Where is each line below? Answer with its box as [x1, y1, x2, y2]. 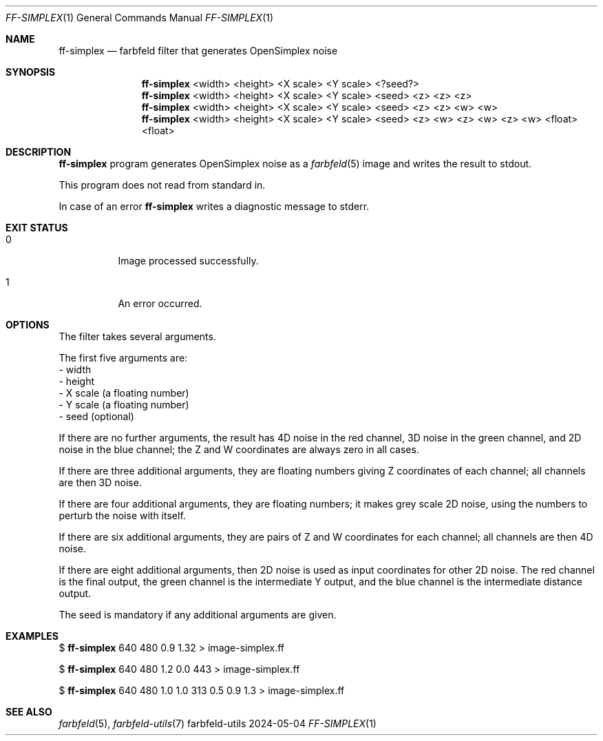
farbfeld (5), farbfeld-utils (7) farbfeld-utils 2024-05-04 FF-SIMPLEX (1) [59, 718, 377, 729]
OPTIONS [6, 319, 50, 331]
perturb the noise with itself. [59, 510, 186, 521]
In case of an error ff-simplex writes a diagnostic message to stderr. [59, 200, 370, 212]
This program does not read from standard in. [59, 179, 266, 191]
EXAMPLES [6, 630, 59, 642]
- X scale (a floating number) [59, 387, 189, 399]
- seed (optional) [59, 410, 134, 422]
